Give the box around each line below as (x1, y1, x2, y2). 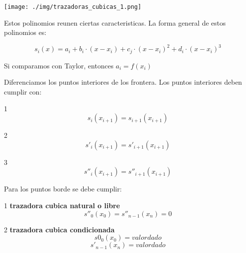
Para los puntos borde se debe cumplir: (4, 184, 122, 194)
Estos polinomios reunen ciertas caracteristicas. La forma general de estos (4, 17, 226, 28)
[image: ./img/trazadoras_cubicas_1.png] (4, 3, 142, 10)
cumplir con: (4, 86, 42, 96)
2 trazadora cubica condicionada (4, 224, 115, 234)
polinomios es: (4, 27, 47, 37)
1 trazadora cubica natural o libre (4, 200, 120, 210)
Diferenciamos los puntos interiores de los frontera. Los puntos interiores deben (4, 77, 242, 87)
